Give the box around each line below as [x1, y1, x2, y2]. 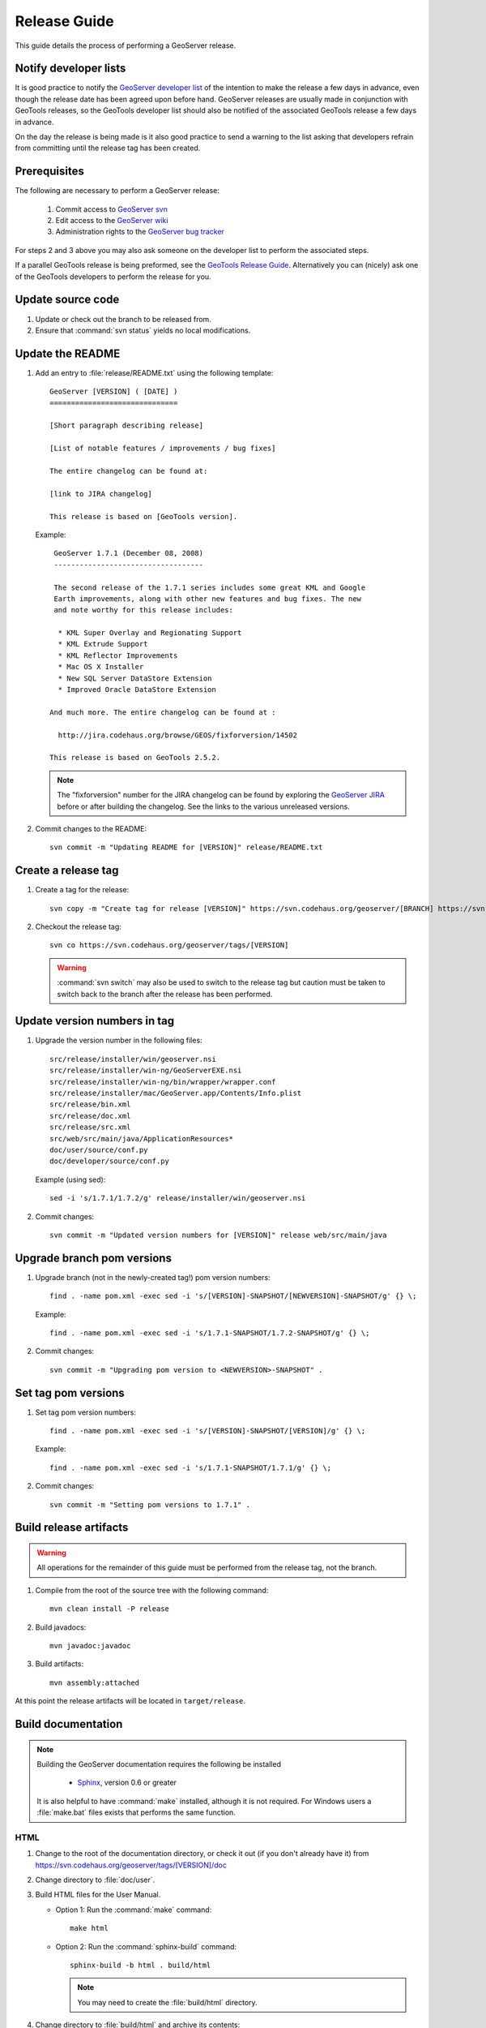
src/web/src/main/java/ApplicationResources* [49, 1134, 234, 1143]
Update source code [15, 293, 120, 307]
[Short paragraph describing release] [49, 421, 204, 430]
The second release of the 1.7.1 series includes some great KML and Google [53, 582, 366, 592]
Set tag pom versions [15, 1386, 125, 1399]
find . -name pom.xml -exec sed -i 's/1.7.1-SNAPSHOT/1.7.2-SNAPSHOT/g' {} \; [49, 1329, 370, 1338]
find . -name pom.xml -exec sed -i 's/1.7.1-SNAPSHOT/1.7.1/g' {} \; [49, 1463, 332, 1472]
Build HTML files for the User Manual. [35, 1890, 161, 1900]
